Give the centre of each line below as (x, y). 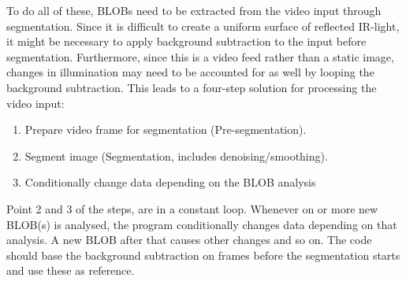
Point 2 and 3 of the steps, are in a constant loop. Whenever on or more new (192, 208)
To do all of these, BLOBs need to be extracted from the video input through (194, 10)
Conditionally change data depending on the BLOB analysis (170, 182)
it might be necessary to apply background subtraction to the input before (186, 41)
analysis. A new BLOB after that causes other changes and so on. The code (189, 240)
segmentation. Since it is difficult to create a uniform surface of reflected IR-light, (203, 26)
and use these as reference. (71, 270)
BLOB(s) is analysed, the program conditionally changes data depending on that (202, 224)
